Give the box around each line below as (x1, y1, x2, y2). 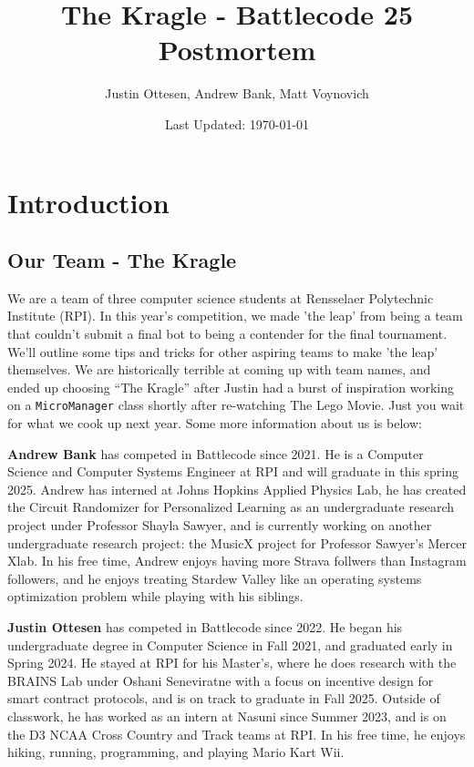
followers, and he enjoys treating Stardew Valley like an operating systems (7, 568, 422, 588)
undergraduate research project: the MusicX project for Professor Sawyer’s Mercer (7, 533, 467, 552)
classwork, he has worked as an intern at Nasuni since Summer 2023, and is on (7, 707, 447, 726)
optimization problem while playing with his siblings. (7, 587, 304, 606)
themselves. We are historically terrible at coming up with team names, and (7, 360, 431, 379)
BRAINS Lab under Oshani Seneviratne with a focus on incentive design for (7, 670, 434, 690)
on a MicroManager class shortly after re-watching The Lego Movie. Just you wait (7, 395, 465, 414)
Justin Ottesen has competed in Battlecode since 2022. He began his (7, 618, 403, 637)
